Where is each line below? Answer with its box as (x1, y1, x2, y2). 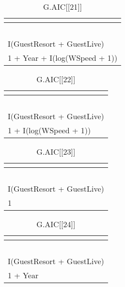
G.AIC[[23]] (36, 146, 76, 157)
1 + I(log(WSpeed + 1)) (8, 125, 91, 136)
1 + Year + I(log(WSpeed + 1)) (8, 52, 118, 63)
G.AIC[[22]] (36, 73, 76, 85)
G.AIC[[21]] (43, 1, 82, 12)
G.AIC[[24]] (36, 218, 76, 230)
